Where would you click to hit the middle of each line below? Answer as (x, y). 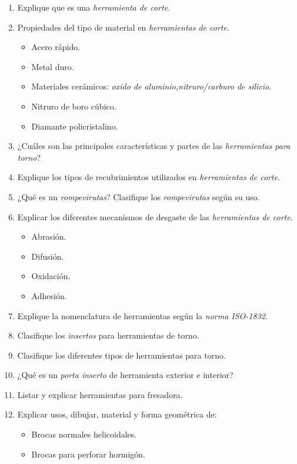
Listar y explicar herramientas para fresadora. (100, 394)
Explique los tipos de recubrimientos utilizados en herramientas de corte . (149, 177)
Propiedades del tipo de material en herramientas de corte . (123, 27)
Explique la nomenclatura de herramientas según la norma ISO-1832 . (142, 315)
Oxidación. (51, 276)
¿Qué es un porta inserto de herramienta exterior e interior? (125, 375)
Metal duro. (53, 66)
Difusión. (48, 256)
